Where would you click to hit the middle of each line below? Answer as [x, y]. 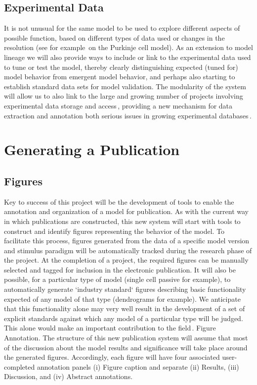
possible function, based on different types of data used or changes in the [114, 37]
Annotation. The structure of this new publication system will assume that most [126, 338]
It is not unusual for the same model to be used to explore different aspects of [122, 28]
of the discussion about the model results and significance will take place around [126, 347]
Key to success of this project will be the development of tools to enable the [119, 201]
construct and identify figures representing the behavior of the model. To [114, 231]
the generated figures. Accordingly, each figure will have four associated [112, 357]
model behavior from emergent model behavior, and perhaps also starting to [120, 77]
